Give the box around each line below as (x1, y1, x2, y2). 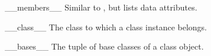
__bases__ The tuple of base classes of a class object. (5, 40, 204, 52)
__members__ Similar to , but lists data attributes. (5, 1, 197, 13)
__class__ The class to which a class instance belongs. (5, 20, 207, 33)
